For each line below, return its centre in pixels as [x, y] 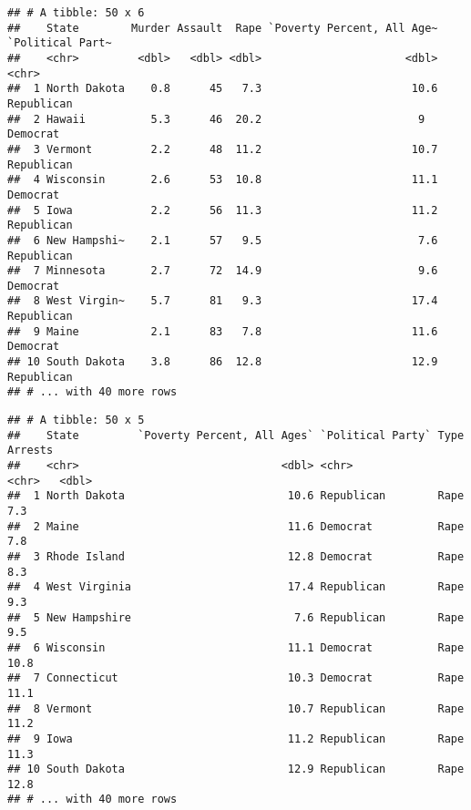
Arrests [31, 451]
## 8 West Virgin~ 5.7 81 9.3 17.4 [223, 301]
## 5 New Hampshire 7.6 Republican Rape [236, 617]
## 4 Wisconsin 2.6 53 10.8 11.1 [223, 180]
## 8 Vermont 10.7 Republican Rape [236, 708]
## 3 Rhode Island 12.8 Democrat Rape [236, 556]
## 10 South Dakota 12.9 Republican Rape [236, 769]
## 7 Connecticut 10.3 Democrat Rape [236, 678]
